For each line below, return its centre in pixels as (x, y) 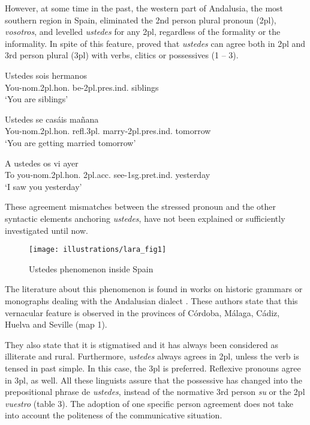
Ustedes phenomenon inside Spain (91, 268)
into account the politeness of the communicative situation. (114, 415)
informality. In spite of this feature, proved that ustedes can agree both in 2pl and (155, 43)
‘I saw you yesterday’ (43, 186)
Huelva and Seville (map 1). (56, 324)
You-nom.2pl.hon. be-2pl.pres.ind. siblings (82, 87)
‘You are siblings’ (37, 99)
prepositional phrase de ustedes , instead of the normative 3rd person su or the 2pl (155, 392)
